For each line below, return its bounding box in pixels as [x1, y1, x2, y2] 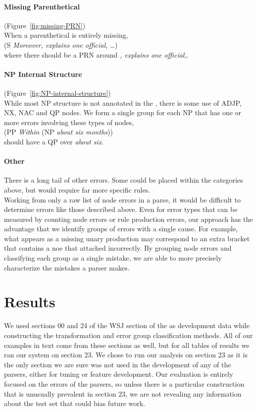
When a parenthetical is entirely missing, [4, 30, 128, 40]
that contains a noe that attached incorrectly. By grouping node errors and [4, 243, 232, 253]
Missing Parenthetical [4, 1, 80, 11]
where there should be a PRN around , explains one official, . [4, 49, 189, 60]
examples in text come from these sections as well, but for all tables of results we [4, 340, 250, 350]
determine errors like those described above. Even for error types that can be [4, 204, 238, 214]
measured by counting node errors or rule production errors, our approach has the [4, 213, 253, 224]
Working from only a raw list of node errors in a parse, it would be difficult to [4, 194, 241, 205]
